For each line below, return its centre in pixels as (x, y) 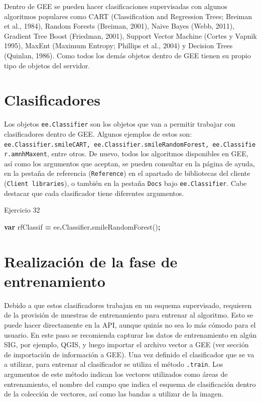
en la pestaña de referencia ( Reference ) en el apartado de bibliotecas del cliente (127, 173)
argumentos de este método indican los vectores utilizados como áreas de (116, 374)
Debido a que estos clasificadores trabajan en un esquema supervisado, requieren (128, 305)
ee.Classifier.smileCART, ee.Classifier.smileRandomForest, (107, 144)
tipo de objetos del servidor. (47, 65)
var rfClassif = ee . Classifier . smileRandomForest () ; (82, 226)
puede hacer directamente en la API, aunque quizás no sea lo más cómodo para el (130, 325)
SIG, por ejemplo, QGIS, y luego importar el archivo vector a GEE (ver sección (126, 344)
